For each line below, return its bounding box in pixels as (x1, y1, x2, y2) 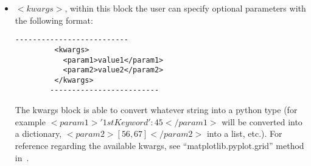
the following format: (15, 13, 93, 26)
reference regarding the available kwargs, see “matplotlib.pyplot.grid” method (15, 139, 304, 151)
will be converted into (222, 115, 302, 128)
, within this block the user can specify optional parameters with (65, 2, 306, 14)
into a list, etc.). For (206, 127, 282, 140)
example (15, 115, 46, 128)
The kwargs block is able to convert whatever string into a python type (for (15, 103, 298, 116)
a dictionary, (15, 127, 62, 140)
